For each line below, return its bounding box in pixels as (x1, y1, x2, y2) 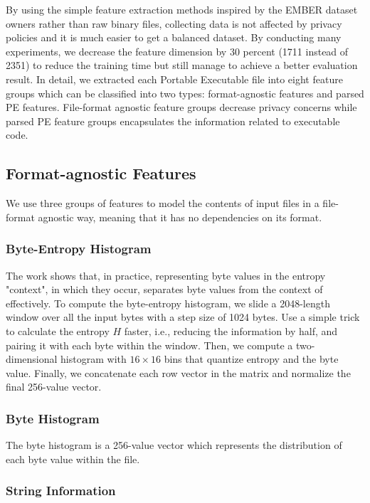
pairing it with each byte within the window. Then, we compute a (6, 337, 293, 352)
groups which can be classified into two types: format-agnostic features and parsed (6, 85, 364, 100)
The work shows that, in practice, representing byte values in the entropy (6, 268, 326, 282)
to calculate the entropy (6, 323, 110, 338)
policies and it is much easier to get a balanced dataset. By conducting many (6, 30, 342, 45)
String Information (6, 482, 116, 499)
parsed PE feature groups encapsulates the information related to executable (6, 113, 340, 128)
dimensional (6, 351, 58, 366)
